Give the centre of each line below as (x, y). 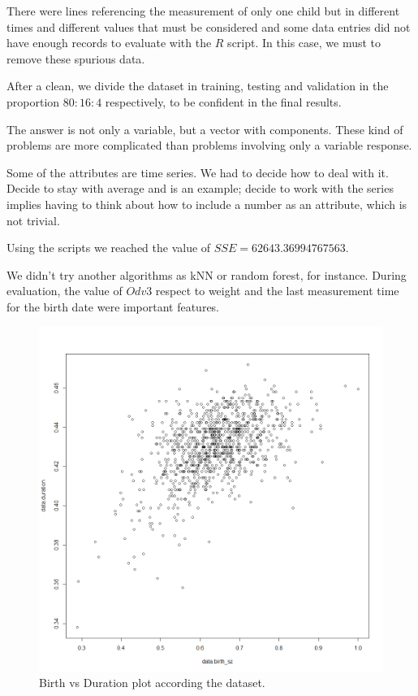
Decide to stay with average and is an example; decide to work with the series (200, 188)
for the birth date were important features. (113, 306)
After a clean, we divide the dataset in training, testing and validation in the (198, 86)
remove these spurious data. (76, 58)
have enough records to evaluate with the (109, 43)
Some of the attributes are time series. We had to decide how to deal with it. (198, 172)
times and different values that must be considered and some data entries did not (209, 26)
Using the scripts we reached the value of (109, 248)
